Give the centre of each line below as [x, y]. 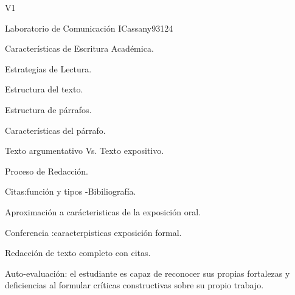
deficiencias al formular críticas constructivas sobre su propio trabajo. [134, 285]
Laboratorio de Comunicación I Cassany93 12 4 [89, 28]
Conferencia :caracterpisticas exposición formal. [93, 232]
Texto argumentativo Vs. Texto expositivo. [85, 151]
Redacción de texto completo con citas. [78, 253]
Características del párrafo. [55, 130]
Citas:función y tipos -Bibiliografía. [71, 191]
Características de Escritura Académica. [79, 48]
